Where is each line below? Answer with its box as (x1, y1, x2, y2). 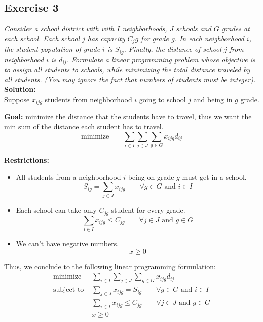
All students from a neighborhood (16, 171, 121, 182)
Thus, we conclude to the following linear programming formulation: (4, 261, 216, 271)
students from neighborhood (45, 94, 132, 104)
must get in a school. (182, 171, 247, 182)
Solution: (4, 84, 36, 95)
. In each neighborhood (174, 33, 244, 43)
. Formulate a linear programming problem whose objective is (66, 54, 255, 64)
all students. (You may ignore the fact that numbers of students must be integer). (4, 74, 256, 84)
